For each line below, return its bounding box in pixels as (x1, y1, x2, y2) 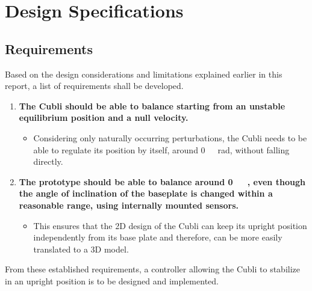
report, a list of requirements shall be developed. (5, 79, 184, 92)
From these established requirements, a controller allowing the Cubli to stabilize (5, 263, 300, 275)
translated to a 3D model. (33, 242, 129, 255)
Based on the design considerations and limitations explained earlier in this (5, 67, 282, 80)
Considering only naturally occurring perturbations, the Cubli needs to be (33, 131, 307, 144)
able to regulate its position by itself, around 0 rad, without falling (33, 143, 290, 156)
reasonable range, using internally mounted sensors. (19, 198, 239, 211)
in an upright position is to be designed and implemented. (5, 274, 219, 287)
